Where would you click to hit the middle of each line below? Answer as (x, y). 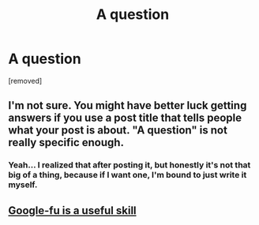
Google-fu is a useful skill (72, 210)
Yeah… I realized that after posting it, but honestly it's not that (129, 165)
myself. (23, 185)
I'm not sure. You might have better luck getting (128, 105)
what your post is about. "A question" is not (118, 131)
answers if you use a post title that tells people (125, 118)
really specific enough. (66, 142)
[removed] (25, 81)
